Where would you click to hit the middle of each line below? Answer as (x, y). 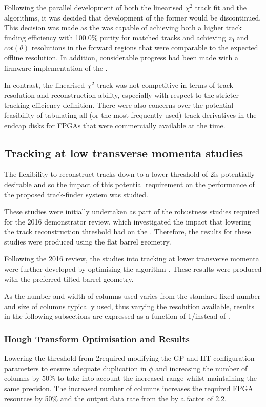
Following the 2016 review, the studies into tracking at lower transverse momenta (132, 259)
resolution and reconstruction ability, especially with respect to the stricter (121, 95)
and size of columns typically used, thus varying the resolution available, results (129, 306)
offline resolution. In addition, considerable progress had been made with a (121, 57)
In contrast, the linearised (45, 85)
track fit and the (221, 7)
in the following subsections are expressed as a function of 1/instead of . (117, 316)
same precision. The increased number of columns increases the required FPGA (129, 388)
